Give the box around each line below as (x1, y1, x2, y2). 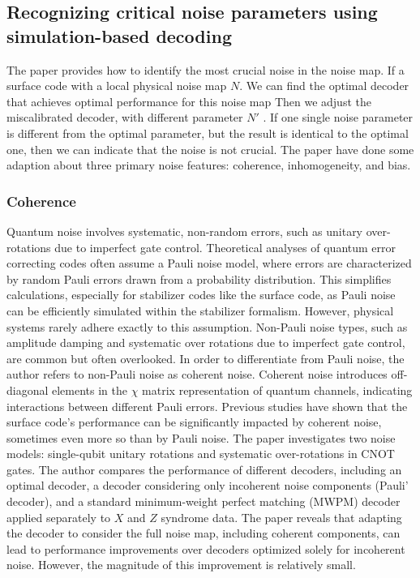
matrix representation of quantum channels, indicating (142, 381, 413, 398)
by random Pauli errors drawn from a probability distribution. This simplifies (6, 270, 392, 287)
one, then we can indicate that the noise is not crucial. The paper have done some (6, 140, 414, 157)
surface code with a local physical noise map (6, 77, 227, 94)
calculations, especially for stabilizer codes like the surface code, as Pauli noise (6, 286, 396, 303)
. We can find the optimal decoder (239, 77, 409, 94)
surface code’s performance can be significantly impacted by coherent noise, (6, 413, 382, 430)
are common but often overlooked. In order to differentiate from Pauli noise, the (6, 349, 405, 366)
